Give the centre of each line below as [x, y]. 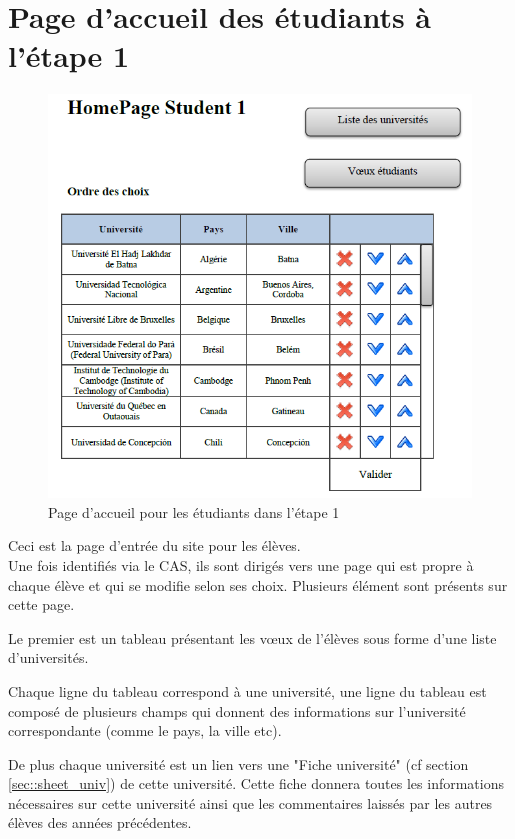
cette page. [41, 604]
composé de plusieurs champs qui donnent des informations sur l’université [237, 710]
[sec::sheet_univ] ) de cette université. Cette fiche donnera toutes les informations [256, 783]
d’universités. [48, 657]
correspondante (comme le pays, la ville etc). [145, 730]
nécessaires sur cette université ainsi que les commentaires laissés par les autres [250, 802]
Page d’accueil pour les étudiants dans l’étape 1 [194, 511]
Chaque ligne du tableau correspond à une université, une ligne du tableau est [247, 690]
